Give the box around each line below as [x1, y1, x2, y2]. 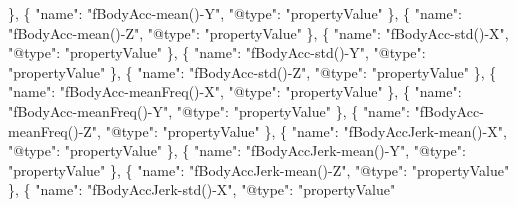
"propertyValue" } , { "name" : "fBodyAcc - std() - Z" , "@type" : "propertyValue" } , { [8, 61, 497, 82]
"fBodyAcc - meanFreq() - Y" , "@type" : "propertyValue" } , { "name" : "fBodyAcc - [8, 100, 484, 121]
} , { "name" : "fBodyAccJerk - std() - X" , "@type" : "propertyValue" [8, 179, 396, 200]
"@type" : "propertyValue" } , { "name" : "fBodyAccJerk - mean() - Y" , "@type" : [8, 140, 466, 161]
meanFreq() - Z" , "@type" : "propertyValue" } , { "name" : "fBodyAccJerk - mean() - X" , [8, 120, 507, 141]
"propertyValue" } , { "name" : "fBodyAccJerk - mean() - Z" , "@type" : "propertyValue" [8, 159, 510, 180]
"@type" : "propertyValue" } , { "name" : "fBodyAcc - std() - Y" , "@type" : [8, 42, 426, 63]
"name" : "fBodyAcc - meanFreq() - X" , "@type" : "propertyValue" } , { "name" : [8, 81, 462, 102]
